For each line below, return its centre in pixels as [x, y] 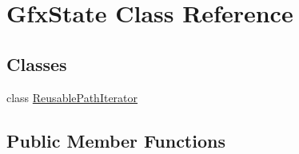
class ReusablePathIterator [72, 97]
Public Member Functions [116, 140]
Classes [37, 63]
